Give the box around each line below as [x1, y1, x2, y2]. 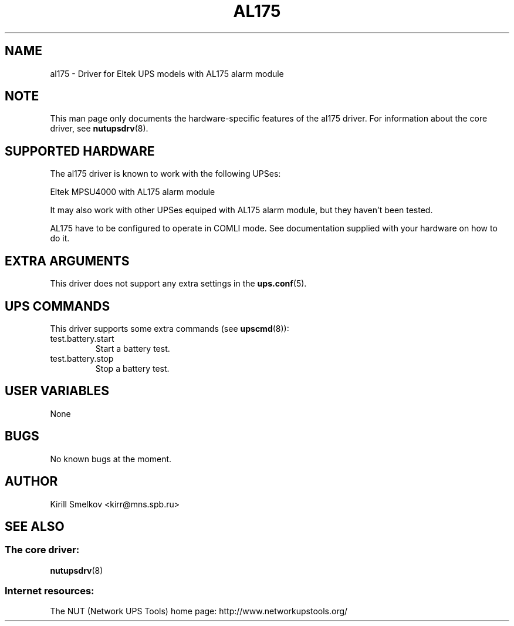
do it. [50, 233, 70, 244]
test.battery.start [50, 333, 114, 344]
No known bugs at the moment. [50, 453, 172, 464]
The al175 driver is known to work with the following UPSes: [50, 169, 281, 179]
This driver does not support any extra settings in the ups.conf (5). [50, 278, 307, 289]
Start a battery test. [95, 343, 170, 354]
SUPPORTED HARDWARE [5, 143, 155, 159]
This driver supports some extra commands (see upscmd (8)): [50, 323, 289, 334]
